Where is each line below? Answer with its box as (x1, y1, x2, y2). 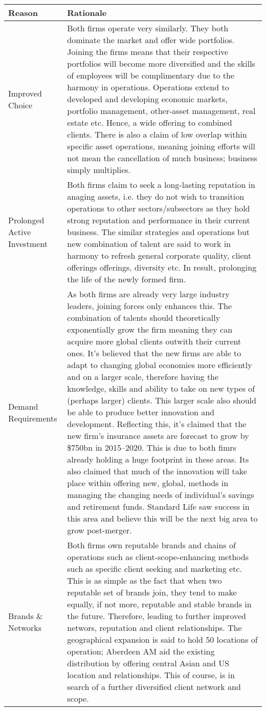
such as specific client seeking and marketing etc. (67, 563, 242, 574)
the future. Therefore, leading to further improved (67, 610, 246, 622)
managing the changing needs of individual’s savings (67, 489, 254, 501)
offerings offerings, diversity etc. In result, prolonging (67, 261, 257, 273)
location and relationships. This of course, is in (67, 669, 235, 681)
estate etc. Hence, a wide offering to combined (67, 117, 232, 128)
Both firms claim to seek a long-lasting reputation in (67, 179, 255, 190)
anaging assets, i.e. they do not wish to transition (67, 190, 245, 202)
